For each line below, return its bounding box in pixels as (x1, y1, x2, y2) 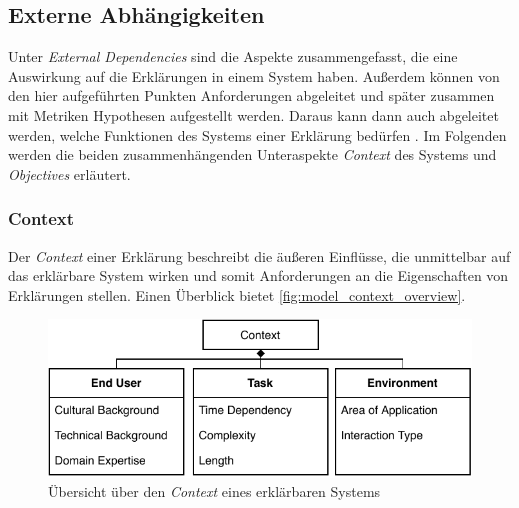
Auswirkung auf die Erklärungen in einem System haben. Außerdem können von (8, 65, 500, 86)
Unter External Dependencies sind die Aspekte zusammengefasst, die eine (8, 46, 458, 67)
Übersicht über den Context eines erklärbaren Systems (48, 481, 381, 502)
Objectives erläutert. (8, 163, 131, 184)
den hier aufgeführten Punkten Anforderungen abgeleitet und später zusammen (8, 85, 495, 106)
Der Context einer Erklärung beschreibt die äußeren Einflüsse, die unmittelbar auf (8, 245, 511, 266)
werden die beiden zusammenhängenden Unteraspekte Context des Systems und (8, 144, 497, 165)
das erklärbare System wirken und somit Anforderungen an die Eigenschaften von (8, 265, 509, 286)
